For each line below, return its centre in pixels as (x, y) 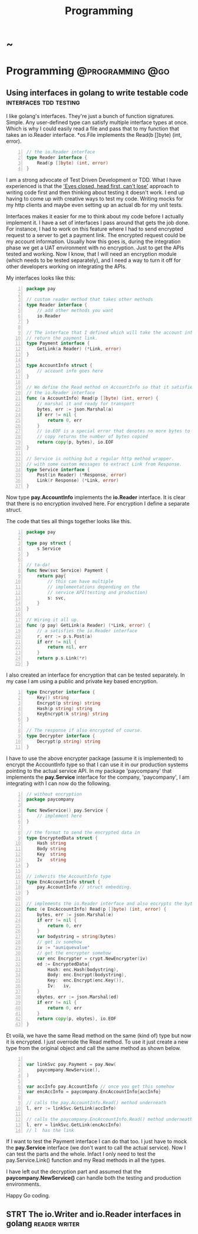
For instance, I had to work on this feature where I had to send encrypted (95, 229)
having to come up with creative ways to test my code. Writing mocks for (95, 198)
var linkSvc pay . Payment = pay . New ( (71, 1065)
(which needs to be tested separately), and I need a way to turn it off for (93, 260)
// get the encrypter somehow (74, 953)
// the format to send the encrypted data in (83, 832)
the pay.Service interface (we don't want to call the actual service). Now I (96, 1148)
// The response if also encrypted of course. (84, 731)
